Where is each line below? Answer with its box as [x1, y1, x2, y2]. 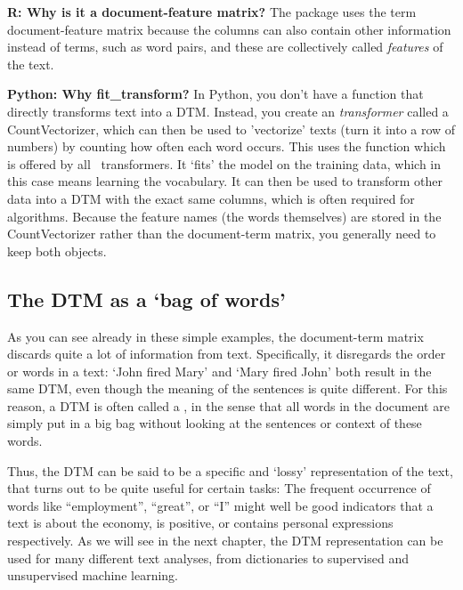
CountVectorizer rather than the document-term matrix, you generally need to [7, 224, 436, 243]
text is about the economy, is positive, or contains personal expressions [7, 513, 394, 532]
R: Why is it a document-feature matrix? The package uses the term [7, 3, 417, 20]
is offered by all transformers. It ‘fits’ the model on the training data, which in [7, 154, 442, 173]
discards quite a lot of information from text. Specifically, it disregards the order [7, 344, 446, 363]
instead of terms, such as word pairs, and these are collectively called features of [7, 37, 443, 56]
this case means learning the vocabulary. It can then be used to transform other [7, 172, 443, 190]
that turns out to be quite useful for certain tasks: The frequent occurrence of [7, 479, 431, 497]
